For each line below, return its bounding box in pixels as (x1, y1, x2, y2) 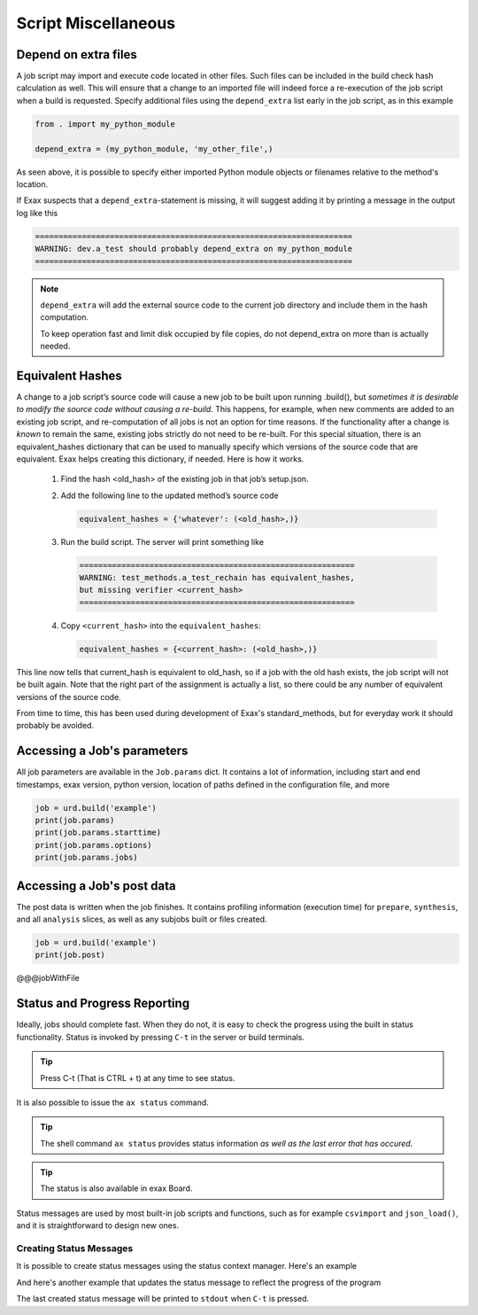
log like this (16, 207, 58, 218)
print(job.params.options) (35, 840, 152, 850)
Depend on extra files (16, 47, 137, 62)
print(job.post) (35, 950, 106, 961)
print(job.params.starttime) (35, 828, 162, 837)
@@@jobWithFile (16, 973, 80, 984)
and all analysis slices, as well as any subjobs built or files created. (16, 914, 267, 925)
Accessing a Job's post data (16, 878, 176, 893)
